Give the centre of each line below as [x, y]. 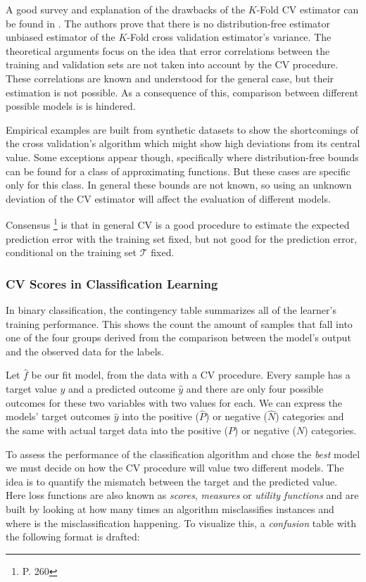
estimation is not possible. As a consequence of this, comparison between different [182, 92]
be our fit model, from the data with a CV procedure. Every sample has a [191, 375]
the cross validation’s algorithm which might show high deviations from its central [183, 143]
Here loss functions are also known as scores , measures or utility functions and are [182, 495]
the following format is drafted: [73, 537]
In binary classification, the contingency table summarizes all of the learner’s [171, 309]
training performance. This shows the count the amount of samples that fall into [179, 323]
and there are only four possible [255, 388]
